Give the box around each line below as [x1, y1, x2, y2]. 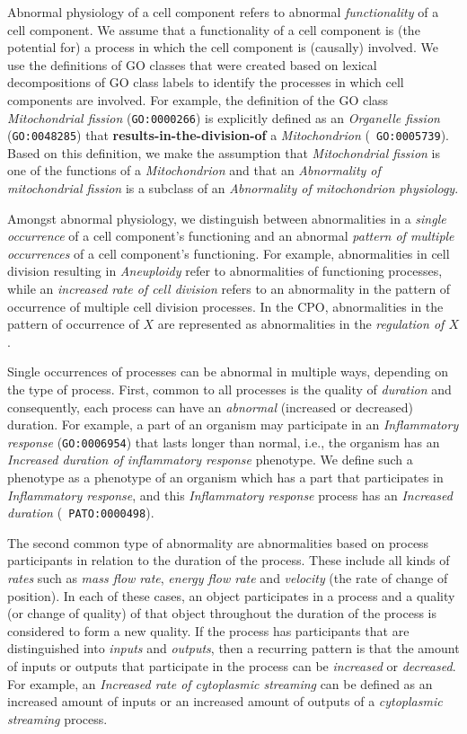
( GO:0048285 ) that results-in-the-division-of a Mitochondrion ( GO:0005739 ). [7, 126, 449, 145]
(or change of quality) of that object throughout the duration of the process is [7, 604, 436, 623]
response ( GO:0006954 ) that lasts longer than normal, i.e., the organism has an [7, 432, 440, 451]
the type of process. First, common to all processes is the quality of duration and [7, 380, 452, 398]
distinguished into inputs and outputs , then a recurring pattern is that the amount [7, 639, 460, 658]
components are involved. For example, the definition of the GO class [7, 90, 389, 109]
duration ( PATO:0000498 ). [7, 503, 154, 522]
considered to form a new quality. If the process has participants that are [7, 621, 410, 640]
